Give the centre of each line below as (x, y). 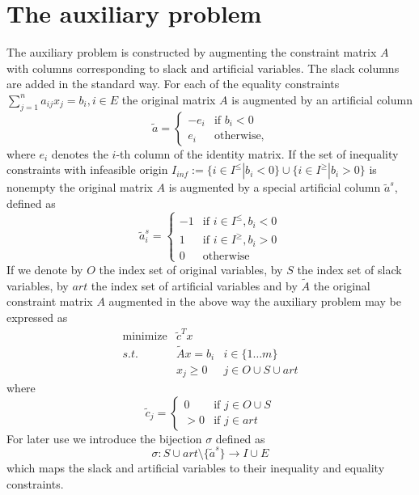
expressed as (37, 317)
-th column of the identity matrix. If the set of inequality (257, 153)
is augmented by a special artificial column (275, 187)
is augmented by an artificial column (322, 99)
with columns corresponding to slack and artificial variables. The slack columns (203, 68)
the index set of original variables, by (191, 269)
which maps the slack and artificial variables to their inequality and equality (196, 467)
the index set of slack (349, 269)
